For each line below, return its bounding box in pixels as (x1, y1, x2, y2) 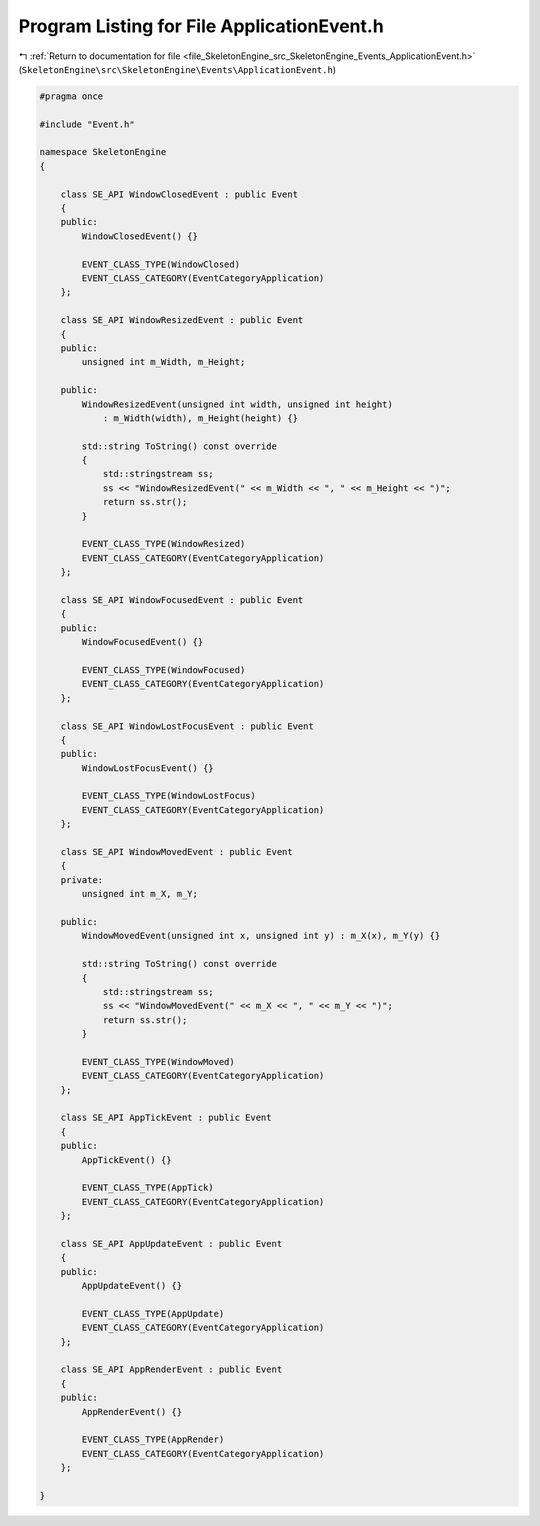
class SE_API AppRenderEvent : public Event (60, 1364, 283, 1375)
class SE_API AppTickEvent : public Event (60, 1112, 272, 1124)
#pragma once (39, 90, 104, 102)
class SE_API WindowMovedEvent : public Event (60, 846, 294, 858)
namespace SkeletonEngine (39, 146, 167, 158)
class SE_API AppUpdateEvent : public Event (60, 1238, 283, 1249)
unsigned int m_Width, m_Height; (81, 356, 246, 368)
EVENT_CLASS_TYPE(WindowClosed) (81, 258, 240, 270)
